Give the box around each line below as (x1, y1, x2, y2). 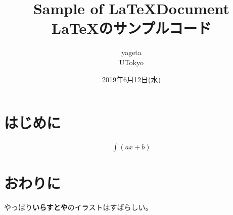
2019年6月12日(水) (102, 74, 161, 84)
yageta (121, 47, 142, 58)
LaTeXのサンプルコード (51, 18, 212, 38)
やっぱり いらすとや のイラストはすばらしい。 (4, 202, 153, 212)
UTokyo (119, 57, 144, 67)
